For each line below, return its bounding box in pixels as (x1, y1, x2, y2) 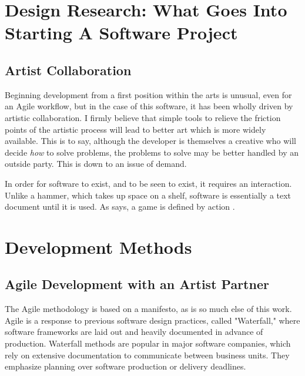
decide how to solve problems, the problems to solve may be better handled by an (5, 146, 299, 158)
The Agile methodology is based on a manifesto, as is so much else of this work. (5, 303, 292, 315)
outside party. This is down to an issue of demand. (5, 157, 187, 170)
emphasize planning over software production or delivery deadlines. (5, 360, 246, 372)
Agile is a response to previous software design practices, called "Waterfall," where (5, 314, 300, 326)
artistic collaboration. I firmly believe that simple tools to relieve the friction (5, 111, 281, 123)
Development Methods (5, 234, 192, 258)
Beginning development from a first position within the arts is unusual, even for (5, 88, 292, 100)
